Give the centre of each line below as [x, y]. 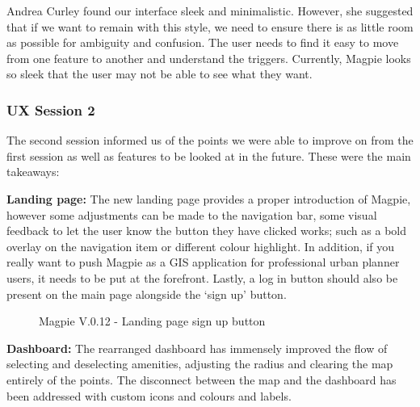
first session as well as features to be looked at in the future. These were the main [209, 155]
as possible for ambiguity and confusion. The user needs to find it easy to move [203, 42]
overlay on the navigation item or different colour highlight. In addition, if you [201, 246]
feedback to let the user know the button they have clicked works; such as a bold [207, 231]
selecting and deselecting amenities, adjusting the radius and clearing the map [200, 364]
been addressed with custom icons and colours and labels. [149, 395]
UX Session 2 [51, 109]
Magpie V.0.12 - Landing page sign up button [152, 321]
